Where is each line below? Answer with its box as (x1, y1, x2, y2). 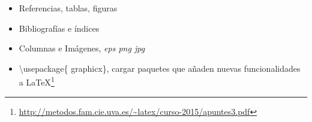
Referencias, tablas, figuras (19, 2, 118, 14)
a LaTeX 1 (19, 74, 55, 89)
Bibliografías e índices (19, 22, 100, 34)
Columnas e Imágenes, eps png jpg (19, 42, 145, 54)
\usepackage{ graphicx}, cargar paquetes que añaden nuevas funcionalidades (19, 62, 301, 74)
